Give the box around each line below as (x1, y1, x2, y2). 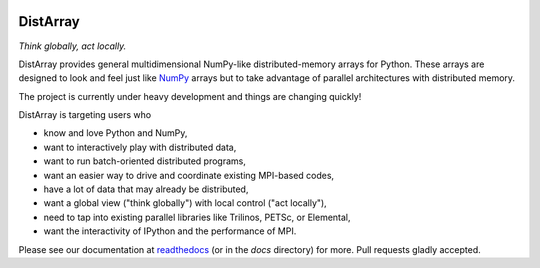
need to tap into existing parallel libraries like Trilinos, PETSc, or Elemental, (43, 211, 351, 223)
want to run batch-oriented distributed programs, (43, 155, 247, 167)
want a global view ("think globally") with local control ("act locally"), (43, 197, 327, 209)
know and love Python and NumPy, (43, 127, 188, 139)
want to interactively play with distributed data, (43, 141, 237, 153)
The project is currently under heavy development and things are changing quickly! (18, 90, 362, 102)
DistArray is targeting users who (18, 109, 152, 121)
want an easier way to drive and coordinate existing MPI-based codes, (43, 169, 335, 181)
